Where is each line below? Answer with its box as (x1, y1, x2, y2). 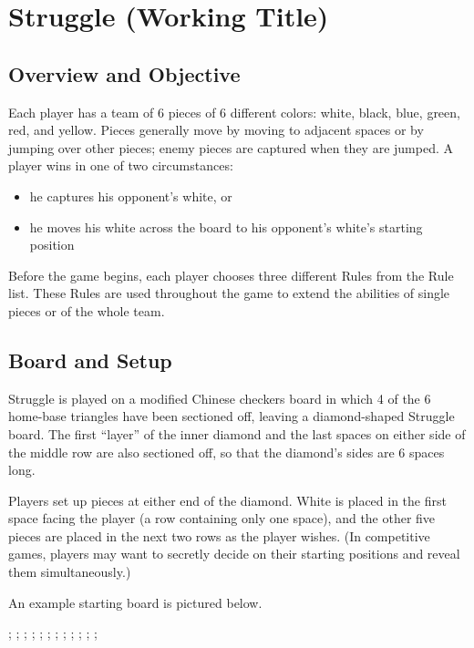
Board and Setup (8, 345, 172, 374)
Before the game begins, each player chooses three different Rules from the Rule (8, 265, 454, 284)
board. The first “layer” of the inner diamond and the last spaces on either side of (8, 424, 466, 443)
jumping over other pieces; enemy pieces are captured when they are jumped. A (8, 138, 453, 157)
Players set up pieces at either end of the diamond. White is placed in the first (8, 490, 447, 509)
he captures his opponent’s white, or (29, 186, 232, 205)
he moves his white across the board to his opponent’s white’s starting (29, 217, 423, 236)
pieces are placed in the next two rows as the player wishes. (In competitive (8, 526, 430, 545)
